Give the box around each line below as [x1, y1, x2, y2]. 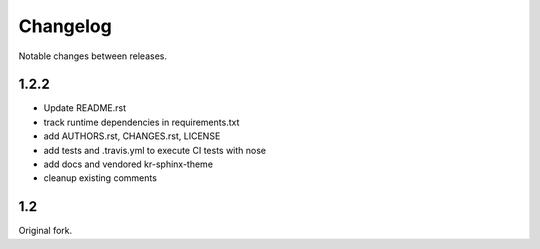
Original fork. [18, 225, 73, 237]
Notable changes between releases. [18, 50, 167, 62]
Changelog [18, 15, 112, 37]
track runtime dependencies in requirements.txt [43, 116, 240, 128]
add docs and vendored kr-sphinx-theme [43, 158, 214, 170]
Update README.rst [43, 102, 127, 114]
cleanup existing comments [43, 172, 157, 184]
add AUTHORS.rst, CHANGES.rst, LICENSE [43, 130, 221, 142]
